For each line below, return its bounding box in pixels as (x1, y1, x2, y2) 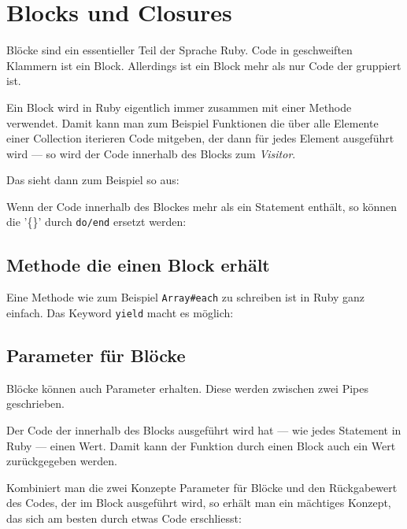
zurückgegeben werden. (6, 453, 117, 469)
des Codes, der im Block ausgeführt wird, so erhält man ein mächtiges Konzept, (6, 494, 391, 511)
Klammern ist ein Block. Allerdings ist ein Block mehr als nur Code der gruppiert (6, 57, 401, 73)
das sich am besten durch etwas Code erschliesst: (6, 510, 242, 526)
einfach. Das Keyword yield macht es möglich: (6, 304, 234, 320)
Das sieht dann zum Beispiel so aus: (6, 172, 179, 188)
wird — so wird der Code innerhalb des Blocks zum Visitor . (6, 145, 296, 161)
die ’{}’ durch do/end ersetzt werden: (6, 213, 187, 230)
